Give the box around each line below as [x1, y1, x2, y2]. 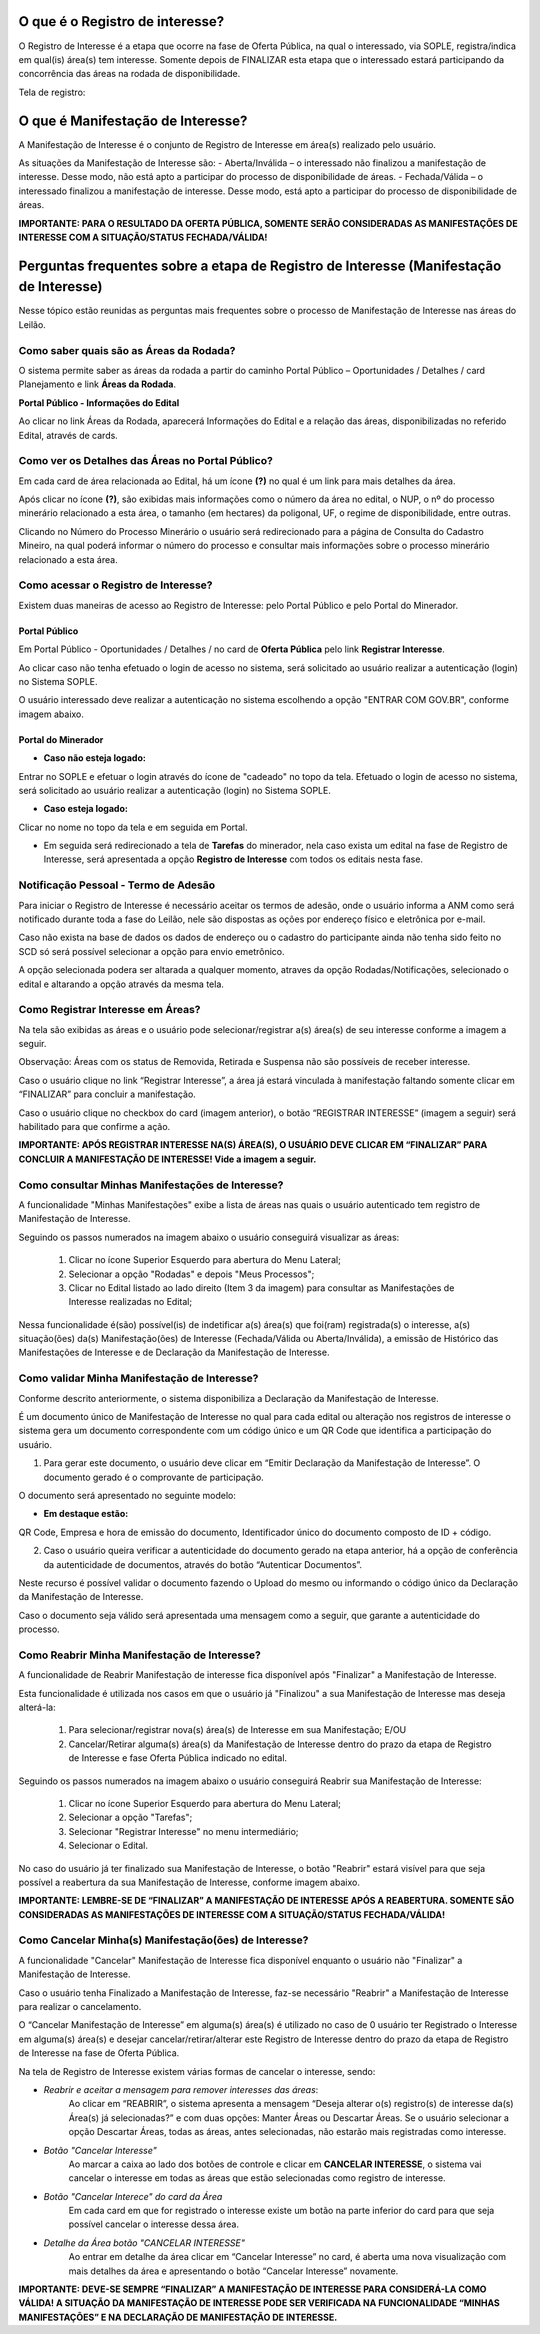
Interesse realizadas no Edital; [68, 1296, 193, 1308]
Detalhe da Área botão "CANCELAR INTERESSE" [43, 2236, 245, 2249]
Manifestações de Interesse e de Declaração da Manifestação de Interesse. [18, 1346, 330, 1359]
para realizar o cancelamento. [18, 2001, 142, 2012]
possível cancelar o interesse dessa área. [68, 2218, 240, 2230]
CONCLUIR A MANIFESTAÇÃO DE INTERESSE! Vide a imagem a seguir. [18, 1153, 317, 1165]
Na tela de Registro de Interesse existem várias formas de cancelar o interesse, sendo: [18, 2065, 376, 2077]
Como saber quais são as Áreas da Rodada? [18, 343, 236, 357]
